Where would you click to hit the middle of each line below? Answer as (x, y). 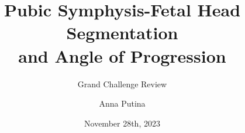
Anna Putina (122, 103)
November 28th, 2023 (122, 123)
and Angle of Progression (122, 55)
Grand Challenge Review (122, 83)
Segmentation (122, 33)
